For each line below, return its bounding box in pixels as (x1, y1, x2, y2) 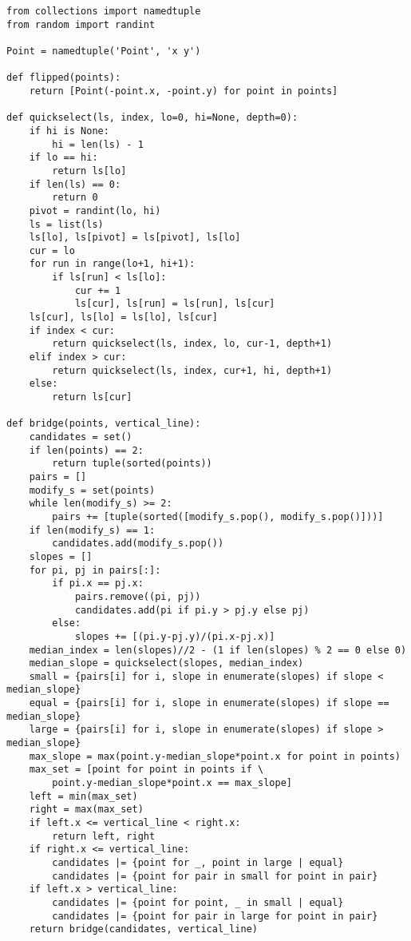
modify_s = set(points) (29, 484, 156, 496)
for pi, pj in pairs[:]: (29, 564, 161, 576)
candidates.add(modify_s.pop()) (52, 538, 224, 550)
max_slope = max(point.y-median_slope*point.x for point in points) (29, 750, 401, 762)
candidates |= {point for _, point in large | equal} (52, 857, 344, 868)
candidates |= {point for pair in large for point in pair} (52, 910, 378, 922)
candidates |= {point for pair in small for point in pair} (52, 870, 378, 882)
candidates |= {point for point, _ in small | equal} (52, 896, 344, 908)
